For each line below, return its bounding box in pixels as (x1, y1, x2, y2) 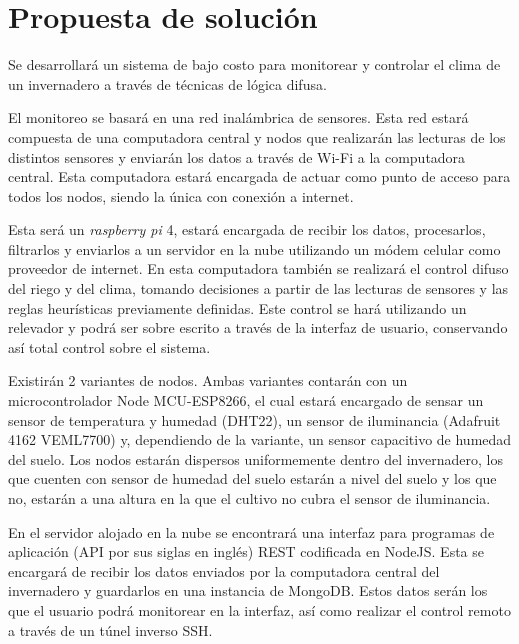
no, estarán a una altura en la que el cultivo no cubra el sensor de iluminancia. (8, 488, 491, 508)
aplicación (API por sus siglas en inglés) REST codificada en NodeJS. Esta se (8, 541, 484, 562)
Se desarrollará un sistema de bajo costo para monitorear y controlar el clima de (8, 54, 501, 75)
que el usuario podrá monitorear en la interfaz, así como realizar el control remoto (8, 599, 511, 620)
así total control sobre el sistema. (8, 336, 211, 357)
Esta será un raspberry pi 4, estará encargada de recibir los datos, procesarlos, (8, 219, 486, 240)
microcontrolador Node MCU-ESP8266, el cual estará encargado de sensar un (8, 390, 484, 411)
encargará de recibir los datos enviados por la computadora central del (8, 560, 440, 581)
